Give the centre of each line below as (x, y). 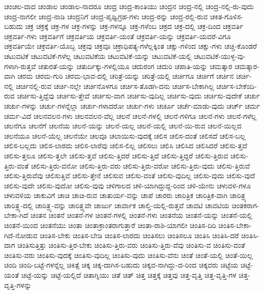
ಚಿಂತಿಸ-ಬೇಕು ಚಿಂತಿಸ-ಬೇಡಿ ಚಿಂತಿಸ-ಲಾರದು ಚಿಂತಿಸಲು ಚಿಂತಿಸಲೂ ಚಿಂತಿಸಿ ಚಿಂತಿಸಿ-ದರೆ (139, 235)
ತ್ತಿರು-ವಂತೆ (17, 165)
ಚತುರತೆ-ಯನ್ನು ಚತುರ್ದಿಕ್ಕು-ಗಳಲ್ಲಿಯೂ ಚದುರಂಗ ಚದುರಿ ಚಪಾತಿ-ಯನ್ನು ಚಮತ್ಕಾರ (135, 66)
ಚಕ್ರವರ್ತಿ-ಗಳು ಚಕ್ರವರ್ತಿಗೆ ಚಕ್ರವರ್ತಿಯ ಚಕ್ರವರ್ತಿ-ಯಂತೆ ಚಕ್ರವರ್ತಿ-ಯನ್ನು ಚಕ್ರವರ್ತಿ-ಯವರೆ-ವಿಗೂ (118, 36)
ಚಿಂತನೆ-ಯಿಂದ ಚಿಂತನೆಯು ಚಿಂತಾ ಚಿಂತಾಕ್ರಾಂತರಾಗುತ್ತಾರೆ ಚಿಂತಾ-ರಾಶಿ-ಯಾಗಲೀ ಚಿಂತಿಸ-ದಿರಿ (110, 225)
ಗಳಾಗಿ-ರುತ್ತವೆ (20, 66)
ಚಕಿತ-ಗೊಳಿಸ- (226, 16)
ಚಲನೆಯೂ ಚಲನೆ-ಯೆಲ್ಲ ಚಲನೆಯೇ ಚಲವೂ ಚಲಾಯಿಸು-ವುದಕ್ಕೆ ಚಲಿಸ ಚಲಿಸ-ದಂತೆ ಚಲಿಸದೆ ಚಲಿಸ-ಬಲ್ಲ (125, 135)
